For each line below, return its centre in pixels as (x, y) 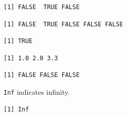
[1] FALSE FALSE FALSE (42, 75)
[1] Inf (16, 109)
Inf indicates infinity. (37, 91)
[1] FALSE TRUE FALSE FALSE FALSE (63, 24)
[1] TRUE (18, 41)
